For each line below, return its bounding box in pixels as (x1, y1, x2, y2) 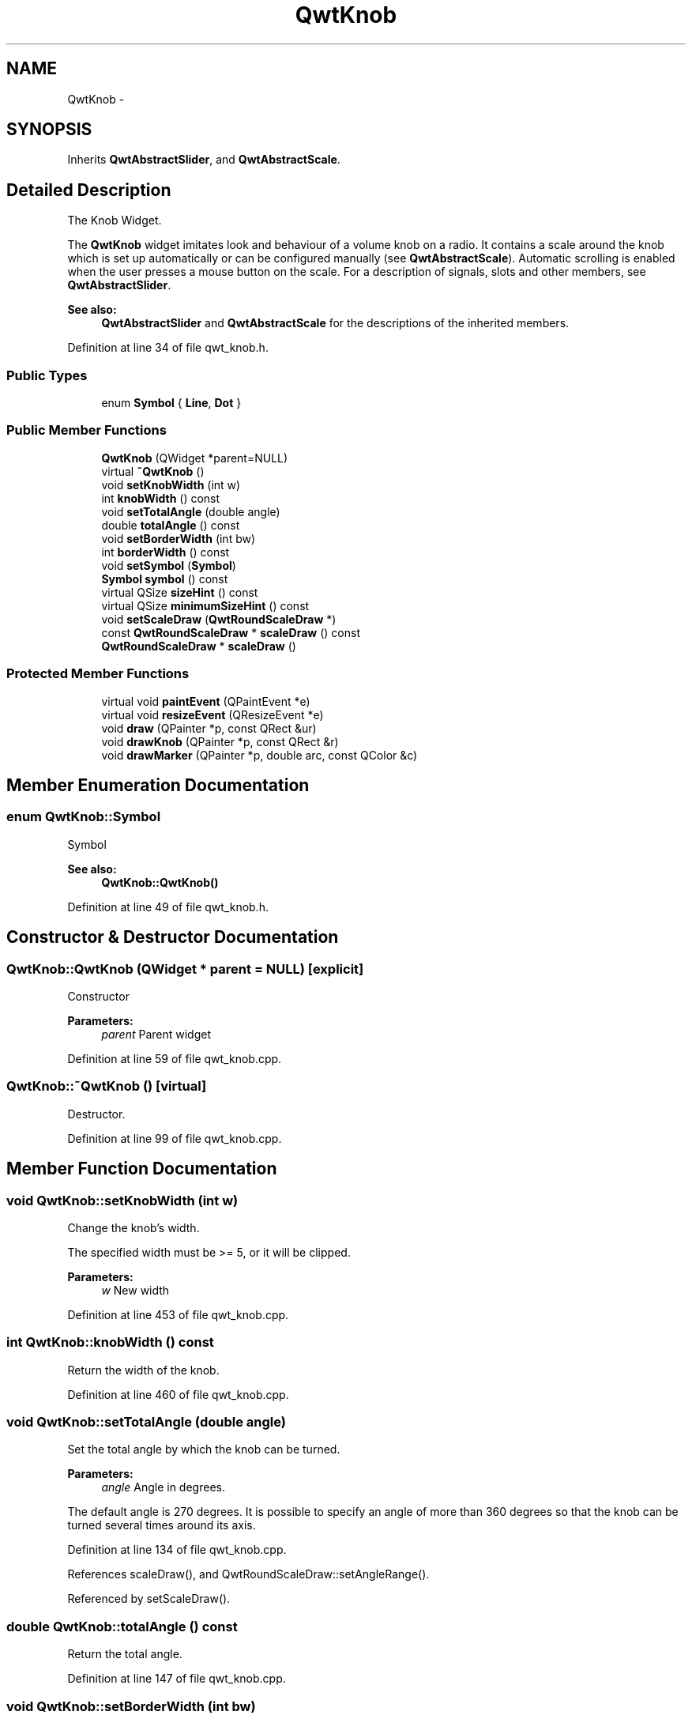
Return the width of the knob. (67, 1363, 220, 1377)
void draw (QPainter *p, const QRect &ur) (101, 721, 317, 735)
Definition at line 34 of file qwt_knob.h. (67, 341, 269, 355)
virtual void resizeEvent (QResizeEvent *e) (101, 707, 324, 722)
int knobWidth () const (101, 491, 220, 505)
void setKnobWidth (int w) (101, 477, 241, 492)
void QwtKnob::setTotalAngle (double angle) (6, 1414, 286, 1431)
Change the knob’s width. (67, 1220, 200, 1235)
